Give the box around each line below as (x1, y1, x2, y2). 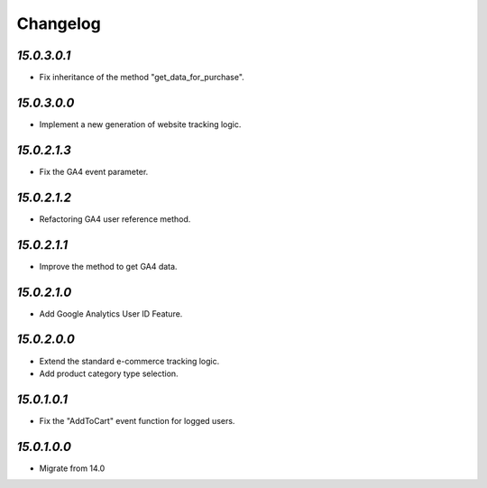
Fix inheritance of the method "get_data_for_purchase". (39, 72, 245, 83)
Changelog (16, 14, 101, 33)
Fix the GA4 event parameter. (39, 166, 149, 177)
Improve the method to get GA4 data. (39, 261, 178, 272)
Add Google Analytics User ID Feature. (39, 308, 183, 319)
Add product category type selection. (39, 368, 179, 379)
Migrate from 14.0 (39, 463, 106, 474)
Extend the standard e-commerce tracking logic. (39, 355, 220, 366)
